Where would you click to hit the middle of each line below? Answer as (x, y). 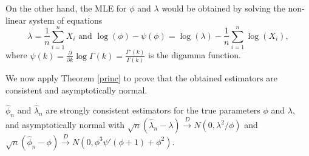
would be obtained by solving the (223, 8)
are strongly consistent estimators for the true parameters (153, 110)
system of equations (66, 20)
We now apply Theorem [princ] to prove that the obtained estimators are (141, 78)
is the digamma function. (195, 55)
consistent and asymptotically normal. (76, 90)
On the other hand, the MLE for (66, 8)
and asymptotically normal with (65, 124)
